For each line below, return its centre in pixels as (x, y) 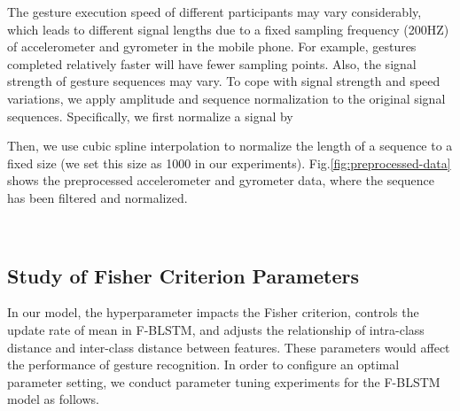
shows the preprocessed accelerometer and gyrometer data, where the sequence (221, 180)
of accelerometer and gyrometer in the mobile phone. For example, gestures (212, 47)
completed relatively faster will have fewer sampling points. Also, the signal (212, 63)
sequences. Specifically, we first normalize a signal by (150, 116)
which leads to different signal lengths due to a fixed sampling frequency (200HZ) (228, 29)
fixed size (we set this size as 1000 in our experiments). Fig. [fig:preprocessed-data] (229, 163)
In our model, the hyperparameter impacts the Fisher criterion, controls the (213, 312)
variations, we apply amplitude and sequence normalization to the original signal (226, 98)
